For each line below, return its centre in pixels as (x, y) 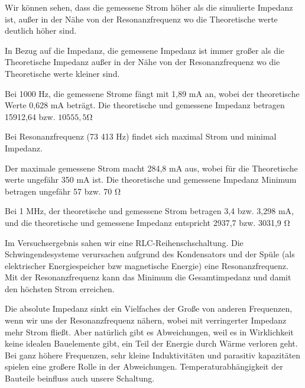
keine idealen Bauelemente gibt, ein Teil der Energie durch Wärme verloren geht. (151, 343)
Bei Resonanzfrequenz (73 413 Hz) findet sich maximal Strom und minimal (141, 136)
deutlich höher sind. (41, 30)
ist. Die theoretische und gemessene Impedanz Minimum (194, 180)
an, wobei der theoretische (252, 93)
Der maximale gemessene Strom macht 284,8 (86, 168)
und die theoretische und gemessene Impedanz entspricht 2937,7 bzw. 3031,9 (143, 222)
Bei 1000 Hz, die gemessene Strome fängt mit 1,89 (96, 93)
